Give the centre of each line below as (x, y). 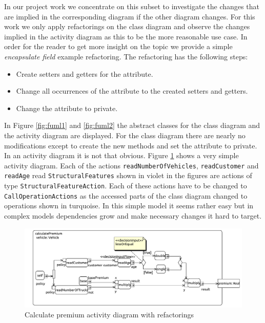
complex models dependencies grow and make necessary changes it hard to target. (133, 215)
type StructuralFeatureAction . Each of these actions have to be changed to (126, 186)
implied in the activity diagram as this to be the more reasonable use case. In (126, 36)
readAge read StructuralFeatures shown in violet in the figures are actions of (128, 175)
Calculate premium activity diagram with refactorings (109, 315)
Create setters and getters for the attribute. (85, 73)
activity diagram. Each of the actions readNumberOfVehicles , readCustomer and (131, 165)
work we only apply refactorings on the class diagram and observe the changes (127, 26)
